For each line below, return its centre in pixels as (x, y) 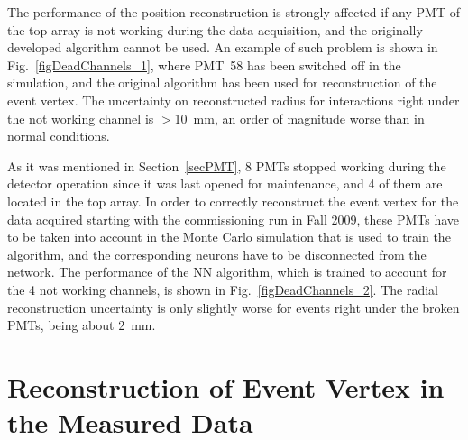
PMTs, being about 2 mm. (82, 325)
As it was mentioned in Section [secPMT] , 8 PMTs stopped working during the (227, 165)
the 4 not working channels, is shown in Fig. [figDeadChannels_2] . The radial (223, 289)
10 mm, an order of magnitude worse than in (299, 118)
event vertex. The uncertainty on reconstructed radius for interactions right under (234, 100)
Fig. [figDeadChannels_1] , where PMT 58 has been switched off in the (204, 64)
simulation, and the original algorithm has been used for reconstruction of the (222, 82)
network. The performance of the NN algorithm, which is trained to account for (227, 272)
